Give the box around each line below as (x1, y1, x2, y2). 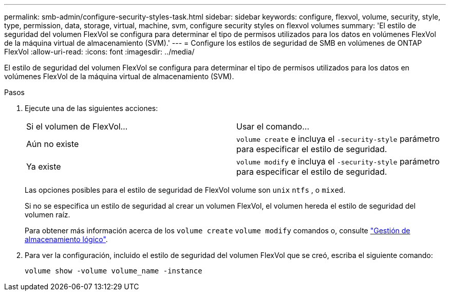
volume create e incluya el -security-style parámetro (236, 134, 440, 144)
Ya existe (26, 161, 61, 172)
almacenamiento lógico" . (25, 235, 108, 244)
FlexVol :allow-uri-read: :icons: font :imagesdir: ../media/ (4, 47, 195, 56)
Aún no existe (26, 139, 79, 149)
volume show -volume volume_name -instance (25, 267, 202, 275)
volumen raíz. (25, 210, 70, 219)
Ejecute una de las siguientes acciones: (25, 104, 158, 113)
